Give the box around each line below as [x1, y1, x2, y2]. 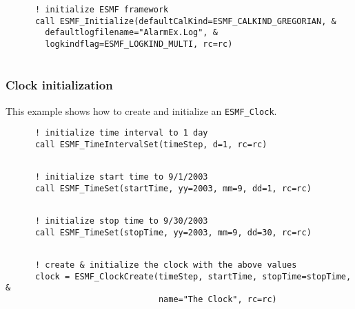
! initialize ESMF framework [34, 5, 169, 14]
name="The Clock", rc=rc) [158, 295, 277, 305]
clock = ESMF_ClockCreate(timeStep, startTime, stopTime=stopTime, [34, 271, 352, 281]
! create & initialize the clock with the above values [34, 260, 297, 270]
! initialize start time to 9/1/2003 [34, 172, 208, 182]
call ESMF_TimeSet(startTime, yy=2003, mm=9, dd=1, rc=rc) [34, 183, 312, 193]
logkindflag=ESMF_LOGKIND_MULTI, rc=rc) [45, 39, 233, 49]
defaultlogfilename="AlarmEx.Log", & [45, 28, 218, 38]
